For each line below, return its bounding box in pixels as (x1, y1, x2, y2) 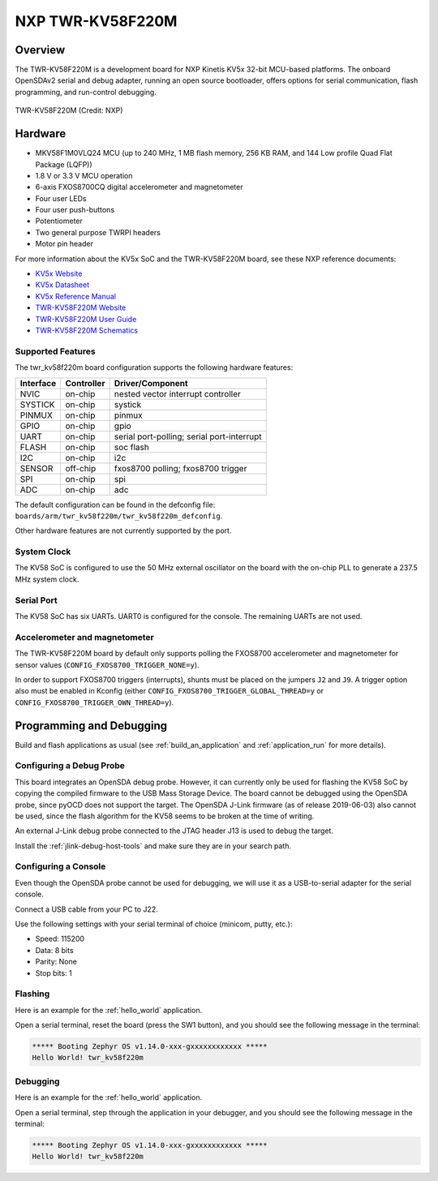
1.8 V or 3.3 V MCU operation (35, 170, 133, 180)
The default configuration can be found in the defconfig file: (15, 500, 216, 509)
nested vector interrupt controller (114, 388, 241, 399)
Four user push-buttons (35, 205, 115, 215)
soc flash (114, 441, 149, 453)
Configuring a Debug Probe (15, 760, 126, 771)
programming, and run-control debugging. (15, 87, 157, 97)
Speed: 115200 (35, 934, 85, 944)
